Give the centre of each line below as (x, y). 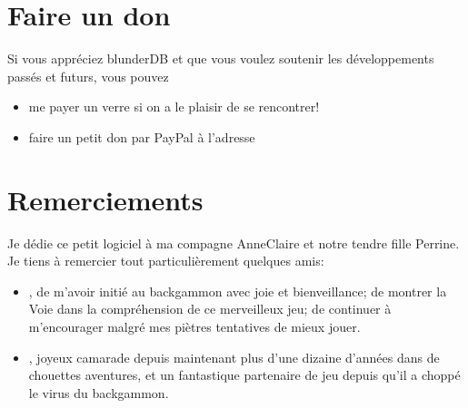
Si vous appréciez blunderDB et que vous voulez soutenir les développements (221, 58)
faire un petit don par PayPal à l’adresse (142, 136)
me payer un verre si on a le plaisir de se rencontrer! (174, 107)
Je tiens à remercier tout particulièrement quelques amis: (166, 261)
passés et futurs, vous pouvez (88, 76)
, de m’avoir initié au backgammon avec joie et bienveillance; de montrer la (238, 291)
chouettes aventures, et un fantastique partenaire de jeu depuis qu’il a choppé (244, 375)
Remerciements (105, 199)
